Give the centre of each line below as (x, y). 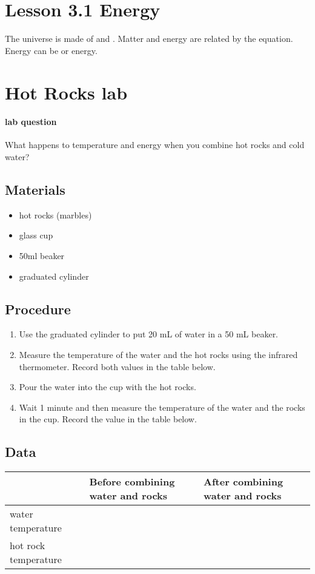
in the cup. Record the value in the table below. (108, 419)
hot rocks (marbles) (55, 214)
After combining (244, 482)
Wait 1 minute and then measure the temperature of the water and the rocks (162, 407)
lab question (31, 122)
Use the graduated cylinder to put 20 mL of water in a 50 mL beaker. (149, 334)
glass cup (36, 235)
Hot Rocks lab (66, 92)
